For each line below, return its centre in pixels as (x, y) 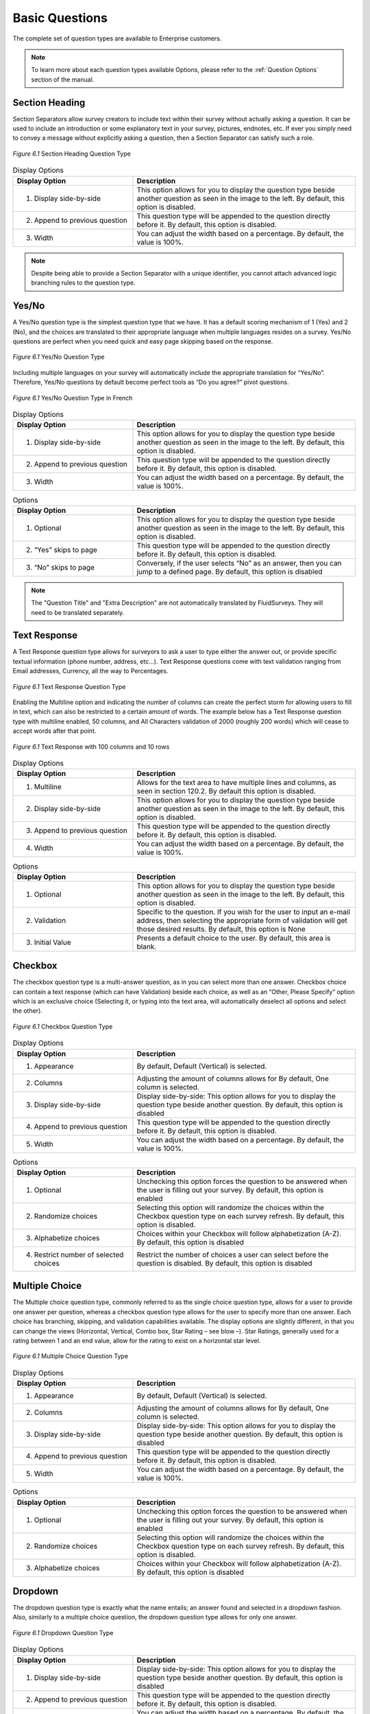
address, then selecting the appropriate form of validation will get (242, 920)
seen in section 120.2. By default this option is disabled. (226, 791)
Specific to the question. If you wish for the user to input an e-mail (244, 912)
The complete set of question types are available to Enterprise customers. (117, 38)
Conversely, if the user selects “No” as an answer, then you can (239, 563)
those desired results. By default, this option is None (221, 929)
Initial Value (52, 942)
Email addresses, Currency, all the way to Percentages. (90, 671)
